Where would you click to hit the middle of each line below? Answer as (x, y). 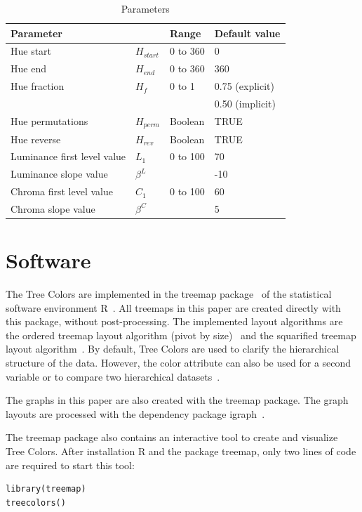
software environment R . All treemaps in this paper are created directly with (173, 307)
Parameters (145, 8)
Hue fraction (38, 86)
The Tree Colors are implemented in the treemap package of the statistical (169, 294)
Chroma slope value (53, 208)
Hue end (28, 68)
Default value (247, 33)
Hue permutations (49, 121)
